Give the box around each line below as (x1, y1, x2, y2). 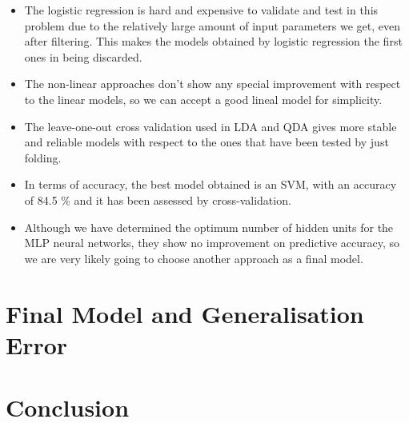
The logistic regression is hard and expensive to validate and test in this (24, 2, 379, 18)
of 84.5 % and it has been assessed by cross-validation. (24, 191, 291, 208)
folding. (24, 149, 62, 166)
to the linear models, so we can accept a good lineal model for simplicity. (24, 90, 383, 107)
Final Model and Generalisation (6, 297, 364, 329)
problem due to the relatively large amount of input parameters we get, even (24, 17, 401, 34)
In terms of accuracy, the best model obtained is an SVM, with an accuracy (24, 176, 397, 193)
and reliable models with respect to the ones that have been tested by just (24, 134, 389, 150)
